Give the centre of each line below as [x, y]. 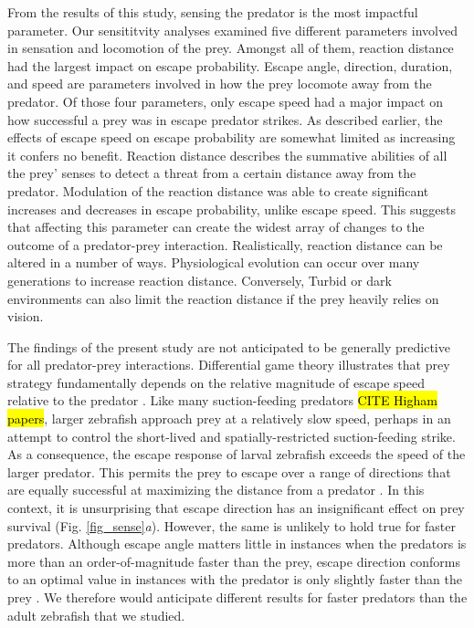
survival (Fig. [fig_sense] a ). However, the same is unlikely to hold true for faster [232, 525]
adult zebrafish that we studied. [96, 615]
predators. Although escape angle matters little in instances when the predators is [237, 544]
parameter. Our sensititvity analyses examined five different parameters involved [232, 30]
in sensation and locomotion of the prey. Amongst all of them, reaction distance [231, 48]
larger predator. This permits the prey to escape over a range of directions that [229, 471]
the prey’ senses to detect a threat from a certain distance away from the [212, 173]
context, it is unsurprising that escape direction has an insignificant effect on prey [236, 508]
